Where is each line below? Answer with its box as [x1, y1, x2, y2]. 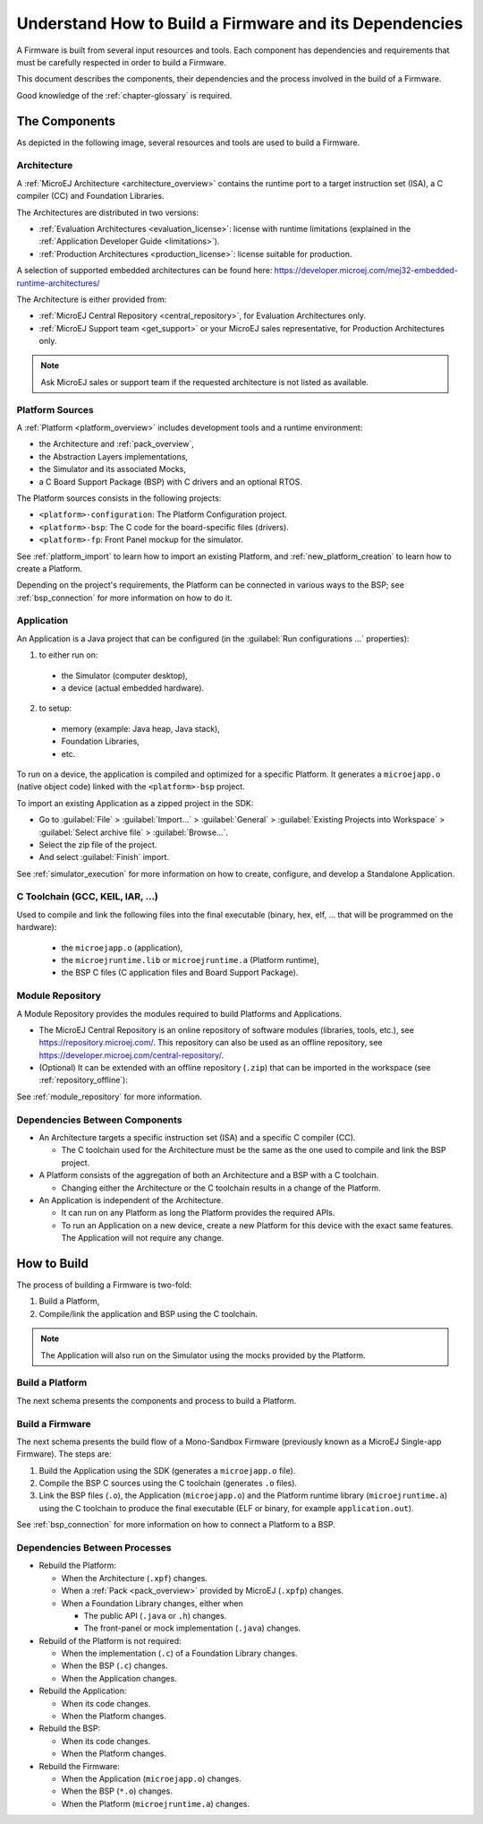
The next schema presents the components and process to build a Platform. [16, 1395, 297, 1406]
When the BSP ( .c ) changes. [61, 1660, 169, 1671]
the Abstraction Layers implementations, [38, 451, 188, 461]
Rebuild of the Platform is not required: [38, 1635, 182, 1646]
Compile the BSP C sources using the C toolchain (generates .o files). [38, 1478, 298, 1489]
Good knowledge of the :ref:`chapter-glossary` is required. [16, 90, 233, 100]
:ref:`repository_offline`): [38, 1075, 129, 1086]
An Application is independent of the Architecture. [38, 1194, 224, 1205]
